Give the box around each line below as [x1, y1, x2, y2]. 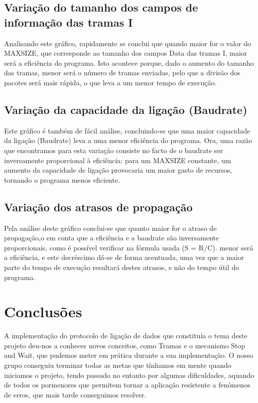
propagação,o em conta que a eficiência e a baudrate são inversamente [4, 232, 219, 243]
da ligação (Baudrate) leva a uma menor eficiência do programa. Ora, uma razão [4, 135, 252, 146]
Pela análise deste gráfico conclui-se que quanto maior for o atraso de [4, 222, 217, 233]
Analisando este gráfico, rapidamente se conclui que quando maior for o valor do [4, 38, 251, 48]
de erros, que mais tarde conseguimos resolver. [4, 389, 147, 399]
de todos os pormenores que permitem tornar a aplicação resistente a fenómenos [4, 379, 250, 390]
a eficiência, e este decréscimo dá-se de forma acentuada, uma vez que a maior [4, 252, 244, 262]
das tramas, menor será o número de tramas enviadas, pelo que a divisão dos [4, 67, 240, 78]
